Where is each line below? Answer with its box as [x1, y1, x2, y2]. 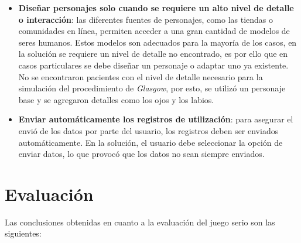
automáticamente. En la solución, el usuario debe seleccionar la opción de [18, 136, 283, 148]
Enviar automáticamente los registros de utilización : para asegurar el [18, 113, 293, 125]
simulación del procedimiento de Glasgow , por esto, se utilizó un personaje [18, 82, 286, 94]
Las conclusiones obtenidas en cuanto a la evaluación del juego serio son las [5, 215, 275, 228]
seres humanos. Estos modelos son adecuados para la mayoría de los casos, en [18, 36, 297, 48]
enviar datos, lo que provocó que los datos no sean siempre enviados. [18, 148, 265, 160]
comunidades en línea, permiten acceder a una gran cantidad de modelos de [18, 25, 290, 37]
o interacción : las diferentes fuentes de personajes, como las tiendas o [18, 13, 273, 25]
